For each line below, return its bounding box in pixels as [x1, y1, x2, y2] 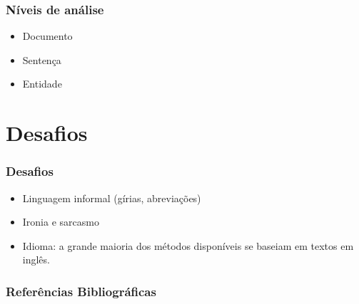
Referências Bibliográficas [6, 282, 156, 300]
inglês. [22, 252, 50, 267]
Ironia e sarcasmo [22, 214, 99, 229]
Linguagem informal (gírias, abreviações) [22, 190, 201, 205]
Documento [22, 28, 73, 43]
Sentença [22, 52, 61, 67]
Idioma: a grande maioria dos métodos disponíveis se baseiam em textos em [22, 238, 354, 253]
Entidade [22, 76, 62, 91]
